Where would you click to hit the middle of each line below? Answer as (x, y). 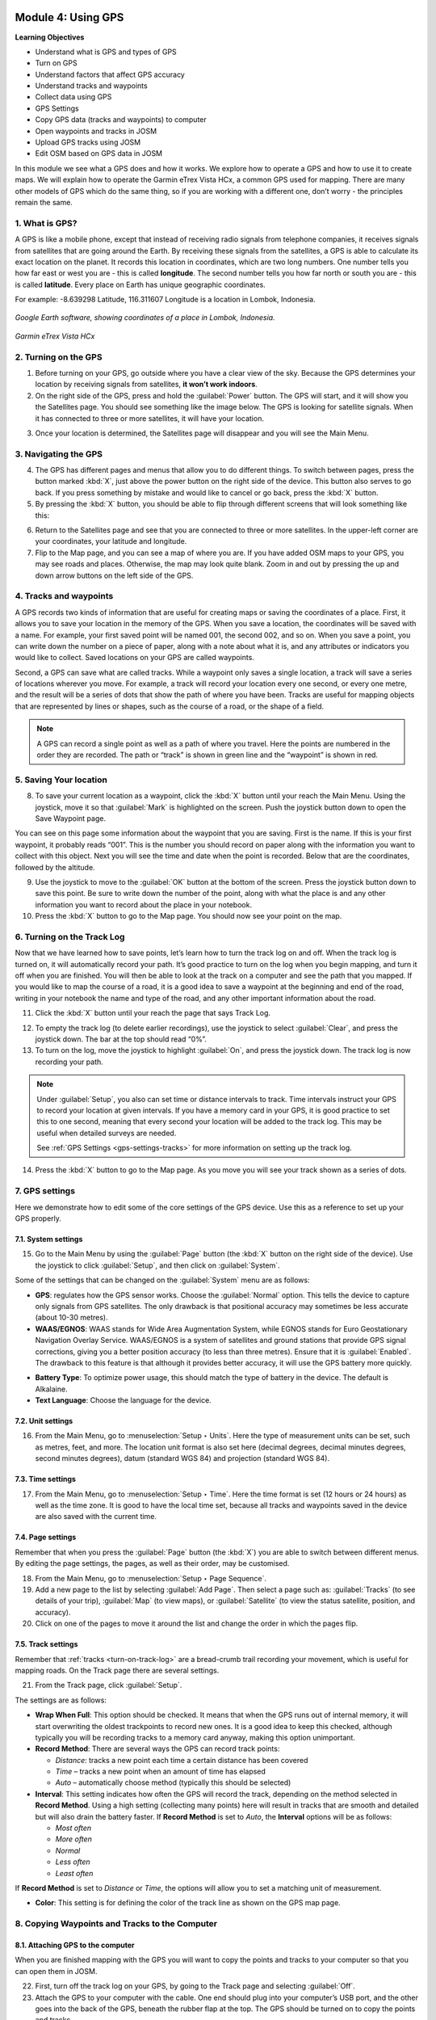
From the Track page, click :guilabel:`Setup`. (109, 1685)
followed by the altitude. (55, 867)
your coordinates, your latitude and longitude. (111, 541)
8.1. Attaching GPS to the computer (75, 1945)
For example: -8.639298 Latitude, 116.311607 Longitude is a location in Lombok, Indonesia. (165, 300)
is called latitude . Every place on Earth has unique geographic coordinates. (140, 284)
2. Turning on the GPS (59, 357)
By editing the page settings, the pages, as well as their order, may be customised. (152, 1563)
